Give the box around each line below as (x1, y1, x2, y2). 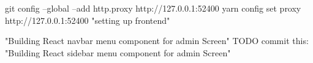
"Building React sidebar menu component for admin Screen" (5, 46, 231, 59)
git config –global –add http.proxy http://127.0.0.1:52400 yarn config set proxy (5, 2, 301, 14)
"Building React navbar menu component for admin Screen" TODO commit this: (5, 34, 309, 47)
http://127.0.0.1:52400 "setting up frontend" (5, 13, 170, 26)
